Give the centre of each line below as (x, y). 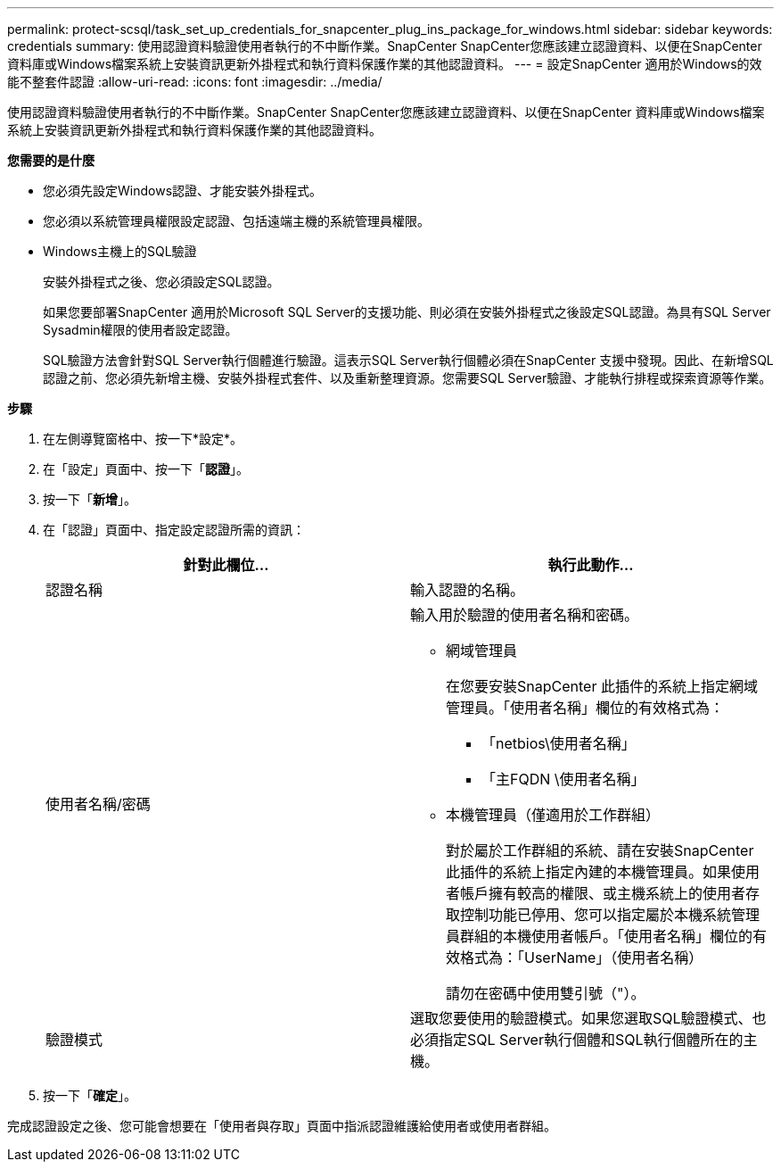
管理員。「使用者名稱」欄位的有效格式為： (585, 708)
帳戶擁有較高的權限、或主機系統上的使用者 (603, 893)
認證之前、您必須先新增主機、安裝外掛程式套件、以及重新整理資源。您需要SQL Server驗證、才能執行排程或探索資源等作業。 (407, 378)
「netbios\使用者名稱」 (559, 743)
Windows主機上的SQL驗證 (120, 251)
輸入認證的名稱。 (468, 590)
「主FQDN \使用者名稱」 (563, 779)
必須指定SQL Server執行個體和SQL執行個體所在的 (577, 1040)
